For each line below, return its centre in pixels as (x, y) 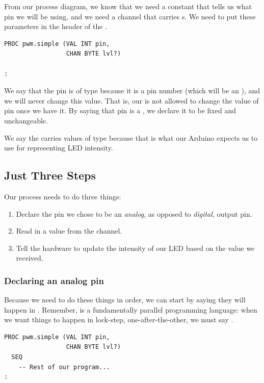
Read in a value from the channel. (69, 231)
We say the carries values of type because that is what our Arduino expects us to (131, 137)
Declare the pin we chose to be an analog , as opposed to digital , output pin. (134, 213)
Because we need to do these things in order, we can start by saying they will (125, 300)
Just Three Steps (50, 175)
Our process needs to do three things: (63, 196)
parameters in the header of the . (56, 26)
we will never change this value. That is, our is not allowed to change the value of (131, 100)
